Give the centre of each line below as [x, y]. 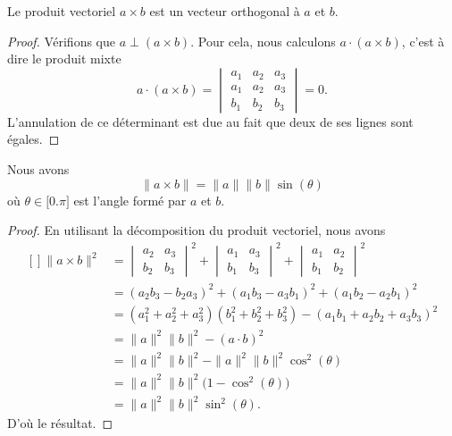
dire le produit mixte [64, 59]
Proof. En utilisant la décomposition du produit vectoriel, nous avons [197, 230]
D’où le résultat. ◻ [60, 423]
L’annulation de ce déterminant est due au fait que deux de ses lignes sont [210, 121]
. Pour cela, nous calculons [263, 41]
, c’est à [423, 41]
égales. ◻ [33, 139]
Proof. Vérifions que [62, 41]
